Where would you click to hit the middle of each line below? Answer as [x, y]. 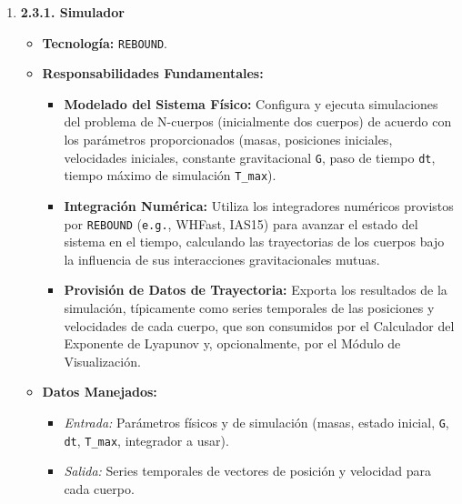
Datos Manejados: [100, 392]
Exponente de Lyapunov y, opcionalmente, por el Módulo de [232, 343]
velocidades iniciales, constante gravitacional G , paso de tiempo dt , [250, 157]
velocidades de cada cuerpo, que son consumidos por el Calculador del [259, 325]
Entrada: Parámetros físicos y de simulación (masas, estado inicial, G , [256, 422]
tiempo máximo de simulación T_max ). [170, 175]
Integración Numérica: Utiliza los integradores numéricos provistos [259, 205]
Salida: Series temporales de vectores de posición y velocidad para [248, 471]
